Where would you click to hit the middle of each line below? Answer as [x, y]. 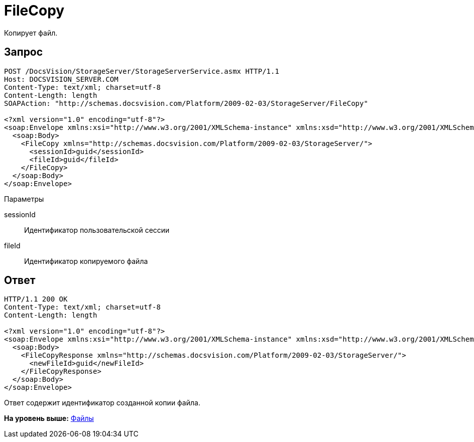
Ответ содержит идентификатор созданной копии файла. [102, 403]
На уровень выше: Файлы [49, 418]
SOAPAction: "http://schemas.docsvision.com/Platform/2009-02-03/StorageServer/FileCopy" [186, 103]
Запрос [24, 52]
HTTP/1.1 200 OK [36, 299]
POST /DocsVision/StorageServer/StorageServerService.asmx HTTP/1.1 [142, 71]
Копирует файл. [31, 33]
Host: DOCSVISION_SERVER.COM [61, 79]
